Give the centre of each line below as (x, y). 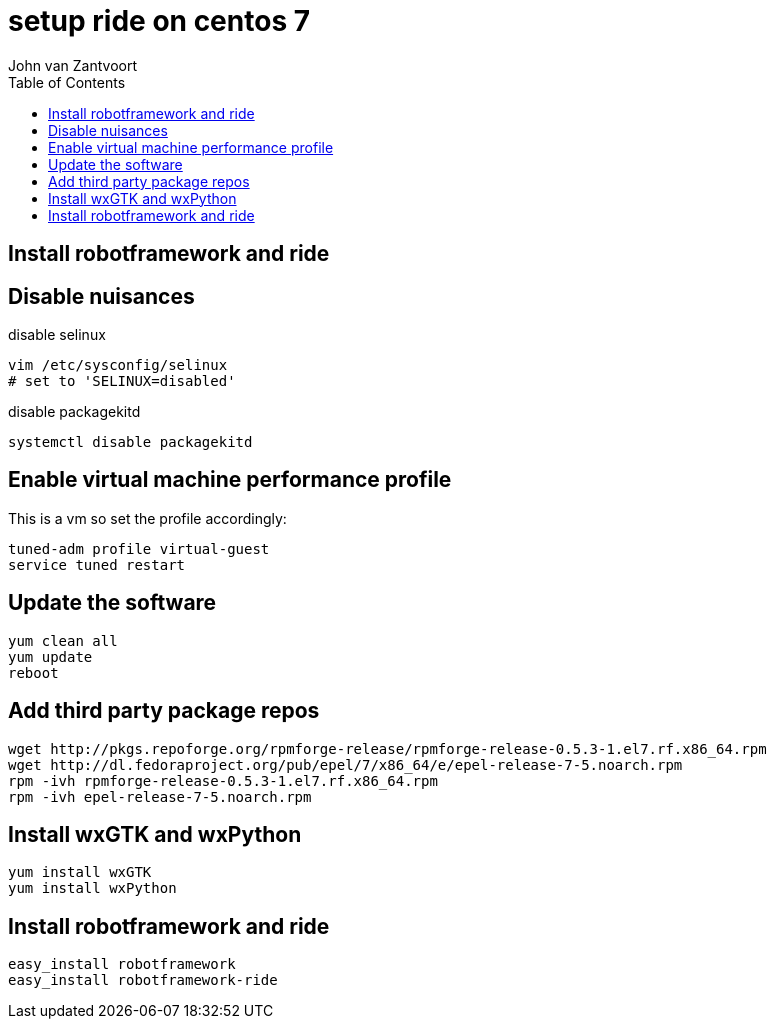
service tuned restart (97, 564)
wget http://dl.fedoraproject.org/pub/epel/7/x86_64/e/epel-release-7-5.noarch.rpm (345, 764)
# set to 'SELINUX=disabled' (122, 381)
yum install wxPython (92, 888)
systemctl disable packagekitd (130, 442)
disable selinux (57, 335)
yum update (50, 656)
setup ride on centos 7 (159, 21)
